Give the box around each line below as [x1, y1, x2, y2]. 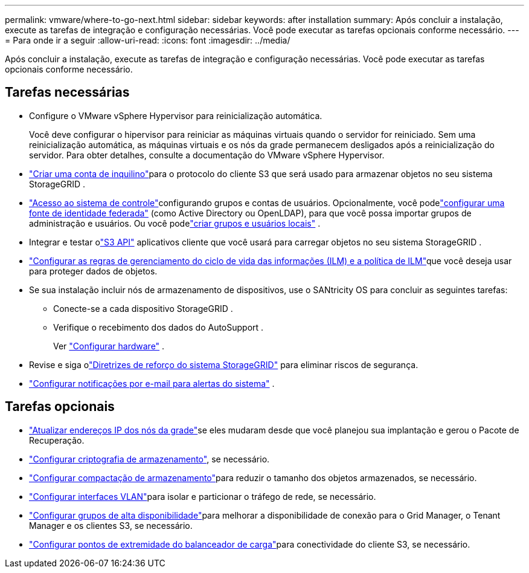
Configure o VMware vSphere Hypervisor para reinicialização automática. [29, 110, 322, 121]
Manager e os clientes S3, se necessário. [29, 520, 193, 531]
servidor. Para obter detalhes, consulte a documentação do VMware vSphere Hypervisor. [29, 149, 385, 160]
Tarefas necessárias [5, 85, 130, 100]
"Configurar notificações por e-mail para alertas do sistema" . [29, 378, 275, 389]
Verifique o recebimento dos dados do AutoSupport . [53, 322, 264, 332]
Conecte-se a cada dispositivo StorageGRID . [53, 303, 233, 314]
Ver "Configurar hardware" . [53, 340, 165, 351]
